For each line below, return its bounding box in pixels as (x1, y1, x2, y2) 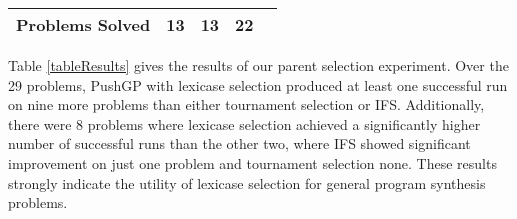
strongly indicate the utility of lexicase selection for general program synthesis (8, 172, 486, 193)
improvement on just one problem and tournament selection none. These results (8, 152, 497, 173)
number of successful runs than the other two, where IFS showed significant (8, 133, 471, 154)
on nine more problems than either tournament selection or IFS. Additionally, (8, 94, 485, 115)
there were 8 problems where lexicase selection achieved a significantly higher (8, 113, 481, 134)
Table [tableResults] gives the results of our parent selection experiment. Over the (8, 55, 509, 75)
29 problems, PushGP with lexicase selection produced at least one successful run (8, 74, 508, 95)
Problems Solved (16, 13, 151, 36)
